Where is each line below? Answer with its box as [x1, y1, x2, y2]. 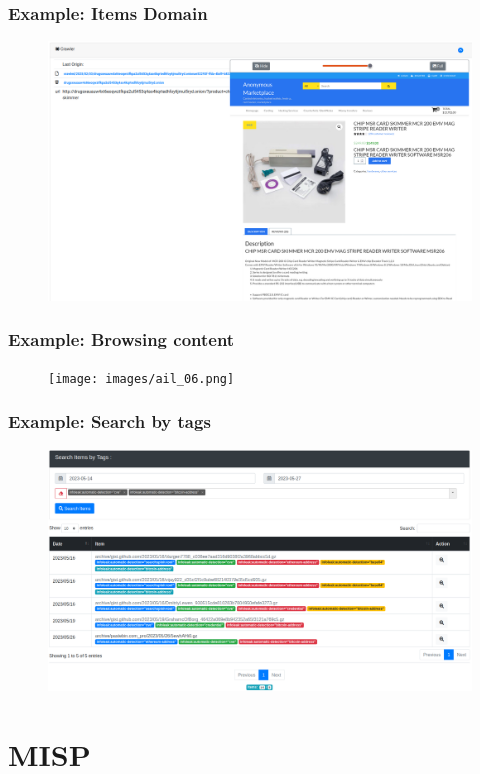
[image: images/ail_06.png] [48, 371, 235, 386]
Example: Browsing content [8, 327, 235, 352]
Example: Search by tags [8, 409, 211, 434]
